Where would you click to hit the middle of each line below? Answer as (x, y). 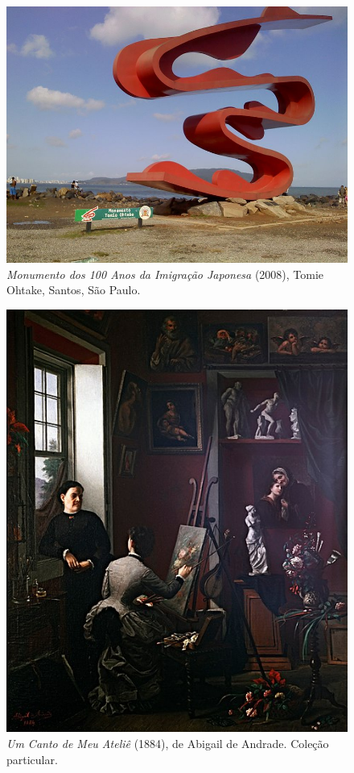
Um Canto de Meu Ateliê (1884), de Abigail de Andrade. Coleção (168, 743)
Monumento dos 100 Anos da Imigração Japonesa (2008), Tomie (165, 274)
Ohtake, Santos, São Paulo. (74, 290)
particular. (32, 759)
